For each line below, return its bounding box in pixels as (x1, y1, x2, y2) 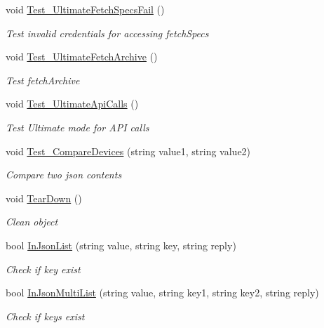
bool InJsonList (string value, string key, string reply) (6, 237, 236, 252)
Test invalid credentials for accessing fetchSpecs (6, 25, 209, 40)
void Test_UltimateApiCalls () (6, 96, 139, 111)
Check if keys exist (6, 308, 85, 323)
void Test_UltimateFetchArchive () (6, 49, 158, 64)
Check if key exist (6, 261, 81, 276)
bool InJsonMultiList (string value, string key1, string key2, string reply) (6, 285, 319, 300)
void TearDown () (6, 190, 82, 205)
